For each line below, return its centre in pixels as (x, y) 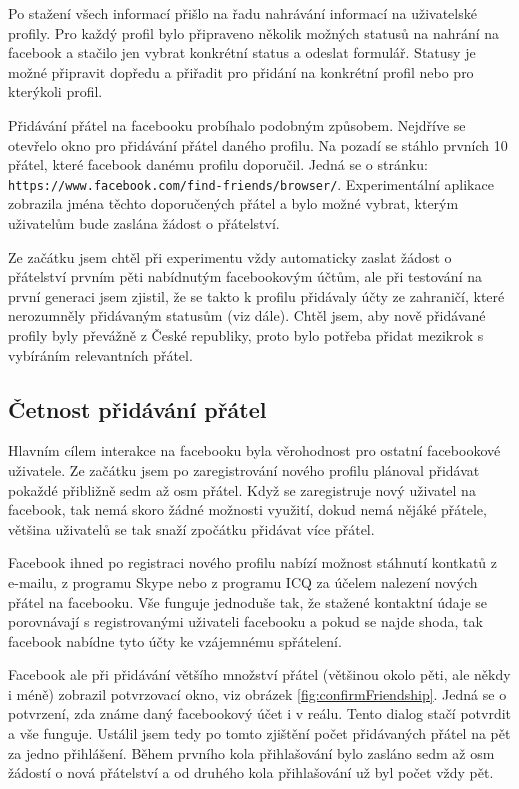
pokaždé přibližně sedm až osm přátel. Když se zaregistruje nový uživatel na (242, 489)
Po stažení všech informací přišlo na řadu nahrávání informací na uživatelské (242, 13)
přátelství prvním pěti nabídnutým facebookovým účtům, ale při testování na (245, 276)
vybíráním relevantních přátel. (100, 354)
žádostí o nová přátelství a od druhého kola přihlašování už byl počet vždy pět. (251, 772)
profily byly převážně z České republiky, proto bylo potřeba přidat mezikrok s (246, 334)
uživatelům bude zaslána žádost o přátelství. (144, 223)
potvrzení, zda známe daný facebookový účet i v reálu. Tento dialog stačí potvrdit (260, 713)
